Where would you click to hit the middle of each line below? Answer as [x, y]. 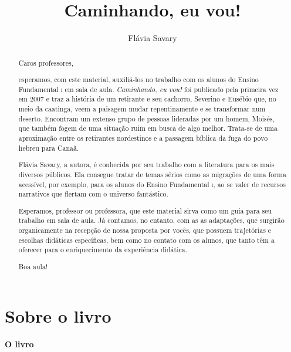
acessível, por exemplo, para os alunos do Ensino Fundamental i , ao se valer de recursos [152, 184]
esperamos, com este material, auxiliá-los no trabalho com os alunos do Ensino [138, 79]
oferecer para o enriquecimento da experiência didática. [103, 250]
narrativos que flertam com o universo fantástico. [93, 194]
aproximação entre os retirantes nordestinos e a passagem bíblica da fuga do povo [143, 138]
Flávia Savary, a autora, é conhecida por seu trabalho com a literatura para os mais [146, 165]
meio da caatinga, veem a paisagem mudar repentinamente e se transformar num [142, 109]
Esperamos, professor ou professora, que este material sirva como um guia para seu [145, 210]
